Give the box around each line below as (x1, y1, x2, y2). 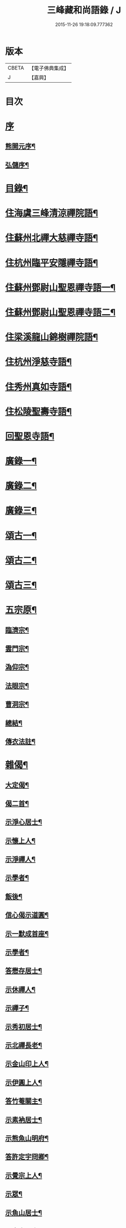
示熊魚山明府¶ (5, 1134, 49, 1142)
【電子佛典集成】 (28, 65, 69, 72)
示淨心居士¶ (5, 818, 42, 827)
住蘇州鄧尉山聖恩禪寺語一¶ (5, 282, 116, 293)
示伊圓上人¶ (5, 1078, 42, 1087)
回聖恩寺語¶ (5, 430, 54, 442)
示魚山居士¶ (5, 1208, 42, 1217)
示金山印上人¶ (5, 1060, 49, 1068)
